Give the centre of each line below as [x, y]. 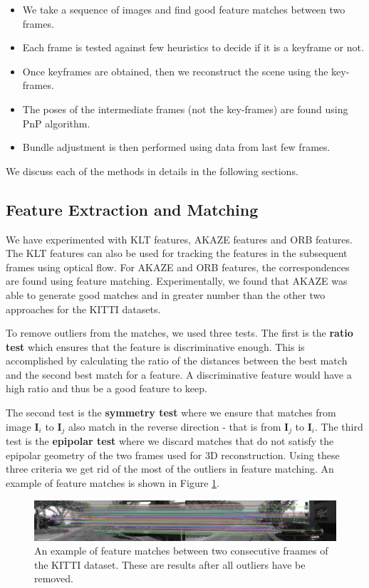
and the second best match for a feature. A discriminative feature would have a [179, 374]
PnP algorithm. [56, 123]
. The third [339, 426]
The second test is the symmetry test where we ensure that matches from [171, 413]
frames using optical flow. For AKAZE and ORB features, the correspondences [178, 267]
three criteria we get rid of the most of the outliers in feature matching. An [170, 469]
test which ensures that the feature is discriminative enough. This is [155, 346]
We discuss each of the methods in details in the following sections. [152, 170]
